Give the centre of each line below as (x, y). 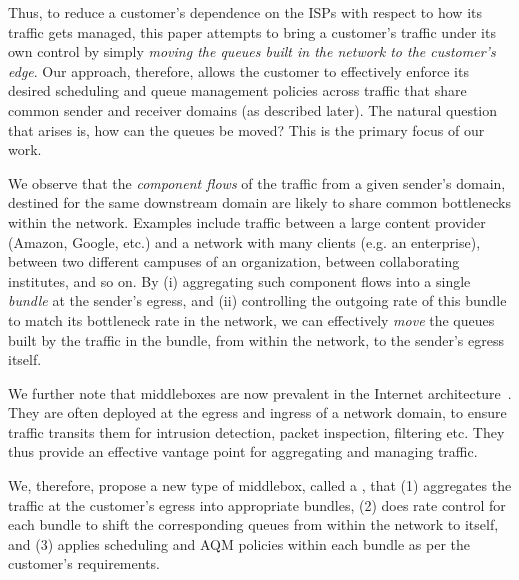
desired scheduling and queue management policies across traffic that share (237, 90)
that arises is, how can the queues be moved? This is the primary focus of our (246, 129)
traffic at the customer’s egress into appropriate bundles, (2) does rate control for (257, 504)
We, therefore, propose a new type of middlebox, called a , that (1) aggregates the (260, 485)
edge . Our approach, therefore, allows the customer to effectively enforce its (238, 70)
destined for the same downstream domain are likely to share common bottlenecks (259, 202)
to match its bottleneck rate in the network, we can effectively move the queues (251, 319)
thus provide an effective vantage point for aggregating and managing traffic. (243, 451)
